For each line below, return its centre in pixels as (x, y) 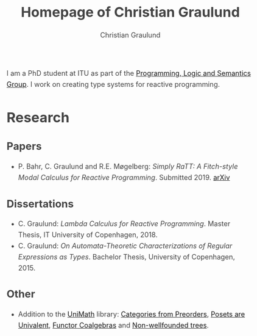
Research (38, 118)
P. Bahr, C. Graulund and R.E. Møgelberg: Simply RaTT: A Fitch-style (128, 166)
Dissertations (40, 203)
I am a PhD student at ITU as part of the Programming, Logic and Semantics (129, 74)
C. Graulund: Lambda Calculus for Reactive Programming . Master (124, 224)
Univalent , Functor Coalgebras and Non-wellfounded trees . (113, 325)
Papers (24, 147)
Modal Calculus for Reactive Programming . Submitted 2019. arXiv (124, 178)
